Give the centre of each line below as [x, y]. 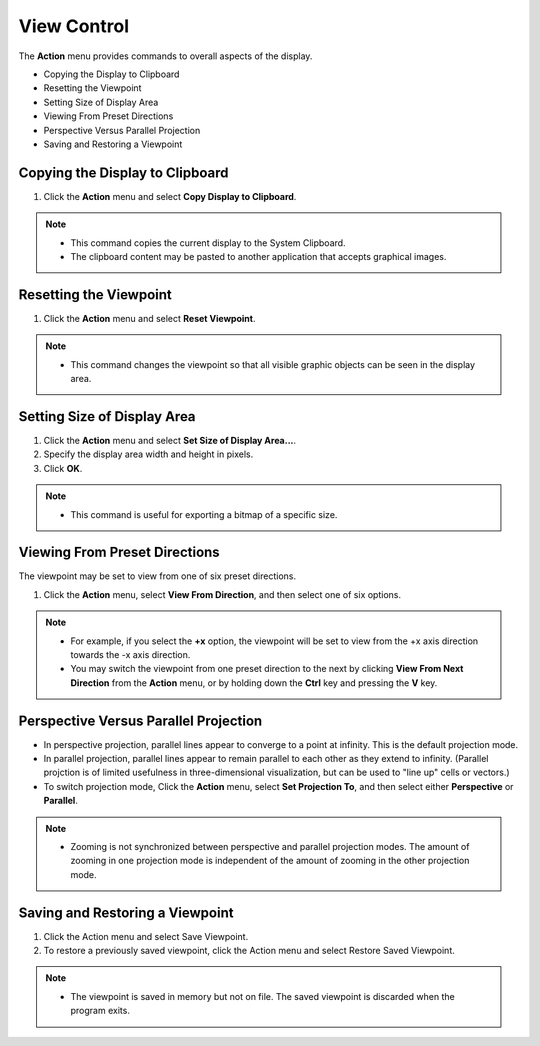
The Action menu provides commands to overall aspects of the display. [165, 56]
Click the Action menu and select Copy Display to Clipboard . [170, 196]
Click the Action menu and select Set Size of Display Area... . [170, 440]
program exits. [100, 1011]
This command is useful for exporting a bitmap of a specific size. [204, 514]
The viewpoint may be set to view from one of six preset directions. [157, 576]
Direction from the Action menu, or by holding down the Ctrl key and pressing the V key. [254, 682]
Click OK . [63, 468]
